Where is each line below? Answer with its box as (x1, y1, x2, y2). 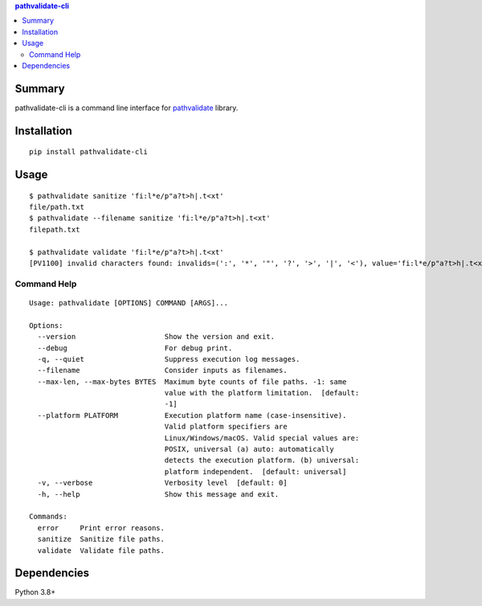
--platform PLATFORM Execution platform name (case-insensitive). (37, 411, 347, 420)
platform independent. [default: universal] (164, 467, 347, 476)
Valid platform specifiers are (164, 422, 288, 432)
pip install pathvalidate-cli (29, 147, 149, 157)
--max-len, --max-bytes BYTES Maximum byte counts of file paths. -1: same (37, 377, 347, 386)
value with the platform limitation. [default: (164, 388, 360, 398)
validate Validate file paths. (37, 546, 165, 555)
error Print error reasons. (37, 523, 165, 532)
